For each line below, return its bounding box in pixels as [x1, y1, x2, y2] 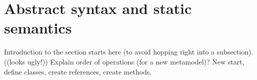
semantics [4, 17, 72, 38]
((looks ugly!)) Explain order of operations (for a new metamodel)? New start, [4, 56, 244, 66]
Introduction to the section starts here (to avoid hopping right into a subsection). [4, 46, 253, 57]
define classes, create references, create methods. [4, 66, 152, 76]
